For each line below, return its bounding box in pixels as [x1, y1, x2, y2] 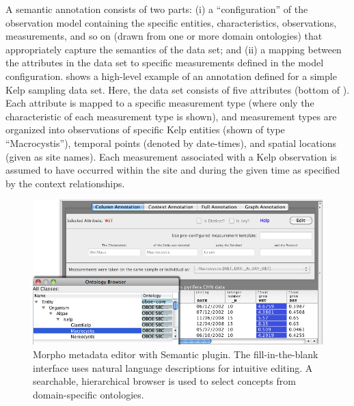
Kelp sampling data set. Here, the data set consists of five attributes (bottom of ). [5, 82, 350, 96]
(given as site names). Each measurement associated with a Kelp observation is [5, 149, 337, 163]
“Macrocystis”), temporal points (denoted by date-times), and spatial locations [5, 135, 336, 150]
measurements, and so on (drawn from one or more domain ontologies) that [5, 29, 323, 43]
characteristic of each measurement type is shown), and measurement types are [5, 109, 337, 123]
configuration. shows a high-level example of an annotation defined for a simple [5, 68, 337, 83]
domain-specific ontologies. [33, 387, 144, 401]
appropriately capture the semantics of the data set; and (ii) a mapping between [5, 42, 342, 56]
